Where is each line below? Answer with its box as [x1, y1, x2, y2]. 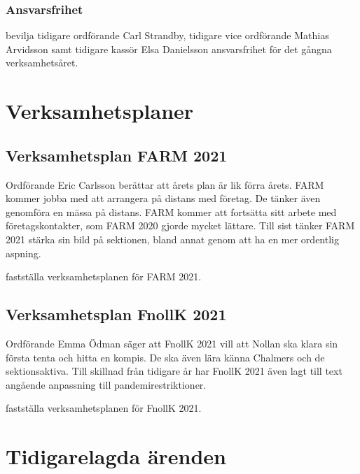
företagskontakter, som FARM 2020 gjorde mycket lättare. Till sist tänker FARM [6, 218, 355, 233]
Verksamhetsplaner [6, 96, 194, 125]
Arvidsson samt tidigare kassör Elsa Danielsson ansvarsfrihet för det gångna [6, 41, 332, 56]
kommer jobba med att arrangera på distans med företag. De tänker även [6, 191, 321, 206]
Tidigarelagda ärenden [6, 442, 227, 471]
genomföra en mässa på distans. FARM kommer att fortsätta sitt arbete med [6, 204, 337, 219]
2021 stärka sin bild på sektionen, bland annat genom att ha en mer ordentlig [6, 231, 339, 246]
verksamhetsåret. [6, 55, 78, 70]
